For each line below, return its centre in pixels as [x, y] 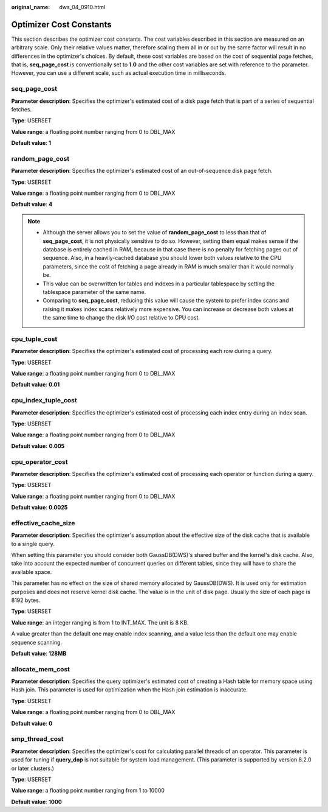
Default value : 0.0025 [39, 508]
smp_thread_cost [37, 739]
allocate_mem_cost [40, 669]
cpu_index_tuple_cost [44, 401]
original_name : [31, 7]
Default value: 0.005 [38, 446]
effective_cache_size [43, 523]
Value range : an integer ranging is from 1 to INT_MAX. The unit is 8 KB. [100, 622]
